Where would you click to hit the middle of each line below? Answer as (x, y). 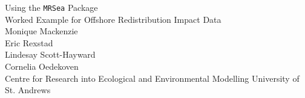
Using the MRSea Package (51, 7)
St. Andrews (28, 90)
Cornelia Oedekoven (42, 66)
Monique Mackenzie (41, 31)
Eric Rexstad (29, 42)
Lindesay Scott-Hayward (50, 54)
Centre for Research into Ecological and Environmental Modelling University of (152, 78)
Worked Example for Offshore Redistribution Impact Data (113, 19)
